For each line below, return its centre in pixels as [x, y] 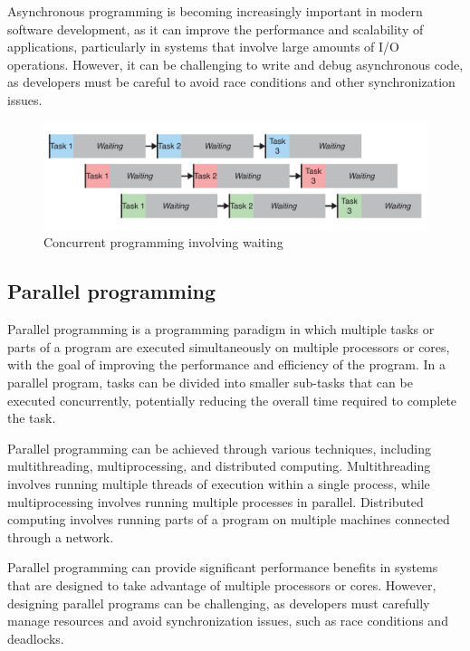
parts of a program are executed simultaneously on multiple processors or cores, [229, 346]
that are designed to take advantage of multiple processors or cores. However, [222, 584]
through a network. [61, 536]
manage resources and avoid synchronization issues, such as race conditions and [228, 621]
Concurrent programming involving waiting [163, 242]
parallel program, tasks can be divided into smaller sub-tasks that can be [210, 382]
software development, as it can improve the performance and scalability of [216, 29]
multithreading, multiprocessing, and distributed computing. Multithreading [219, 466]
